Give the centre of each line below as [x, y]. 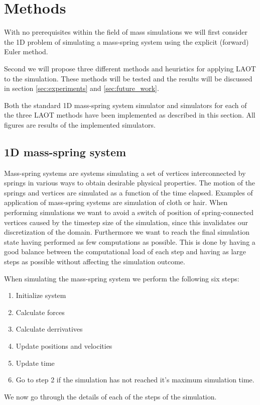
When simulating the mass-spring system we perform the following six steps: [122, 278]
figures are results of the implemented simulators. [80, 124]
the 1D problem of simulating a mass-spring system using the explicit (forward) [126, 41]
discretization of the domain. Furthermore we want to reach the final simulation [127, 232]
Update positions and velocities [64, 345]
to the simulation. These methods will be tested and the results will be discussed [128, 78]
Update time [35, 363]
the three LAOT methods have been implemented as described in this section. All [130, 115]
